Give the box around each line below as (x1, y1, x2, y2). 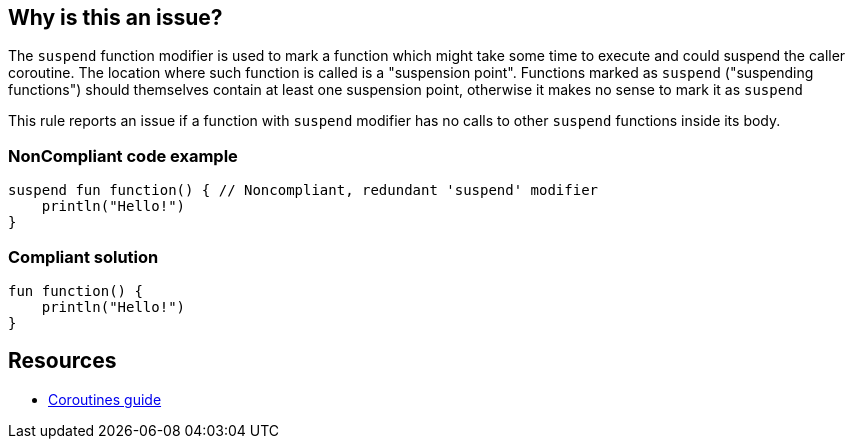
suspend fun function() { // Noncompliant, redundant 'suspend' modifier (8, 182, 599, 199)
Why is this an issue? (8, 5, 223, 30)
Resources (8, 348, 117, 374)
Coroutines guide (48, 390, 162, 408)
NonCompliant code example (8, 145, 238, 166)
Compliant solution (8, 246, 159, 267)
